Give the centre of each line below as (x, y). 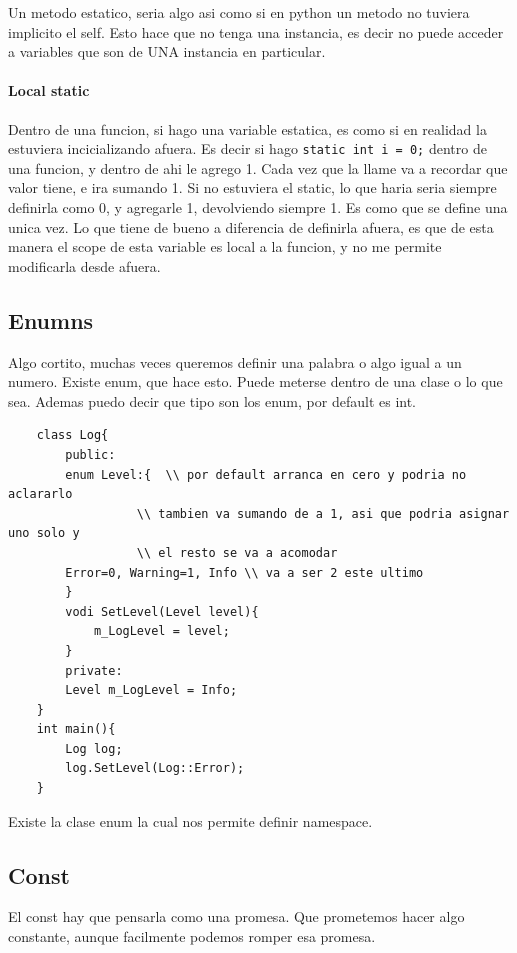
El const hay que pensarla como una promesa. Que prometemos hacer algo (236, 916)
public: (90, 454)
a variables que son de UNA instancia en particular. (167, 51)
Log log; (94, 748)
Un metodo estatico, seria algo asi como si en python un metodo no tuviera (239, 12)
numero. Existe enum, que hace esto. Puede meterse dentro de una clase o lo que (255, 381)
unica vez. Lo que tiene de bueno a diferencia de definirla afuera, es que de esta (251, 226)
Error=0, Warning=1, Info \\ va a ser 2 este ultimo (244, 572)
